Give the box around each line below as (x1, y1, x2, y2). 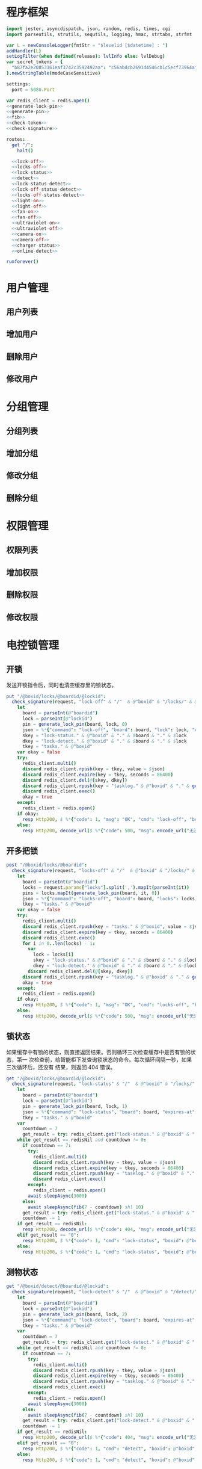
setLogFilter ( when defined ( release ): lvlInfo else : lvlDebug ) (6, 54, 165, 60)
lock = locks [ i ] (32, 951, 74, 957)
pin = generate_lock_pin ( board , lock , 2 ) (22, 1311, 128, 1317)
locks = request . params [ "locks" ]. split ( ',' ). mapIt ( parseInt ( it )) (22, 884, 189, 891)
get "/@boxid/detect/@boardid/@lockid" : (6, 1283, 109, 1290)
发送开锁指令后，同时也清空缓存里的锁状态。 (6, 681, 117, 688)
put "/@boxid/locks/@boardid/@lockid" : (6, 693, 106, 699)
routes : (6, 136, 26, 142)
